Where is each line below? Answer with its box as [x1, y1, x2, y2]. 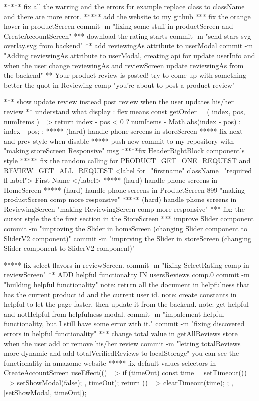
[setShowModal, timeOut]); [4, 387, 87, 397]
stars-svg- [224, 30, 253, 41]
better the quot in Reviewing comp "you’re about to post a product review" [4, 79, 235, 90]
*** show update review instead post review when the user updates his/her [4, 96, 234, 107]
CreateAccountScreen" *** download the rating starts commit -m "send [4, 30, 222, 41]
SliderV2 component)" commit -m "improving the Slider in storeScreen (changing [4, 233, 252, 243]
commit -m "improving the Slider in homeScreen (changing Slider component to [4, 223, 248, 234]
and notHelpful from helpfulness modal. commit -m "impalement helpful [4, 308, 224, 319]
